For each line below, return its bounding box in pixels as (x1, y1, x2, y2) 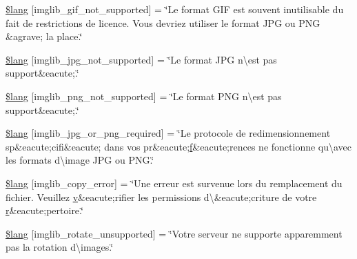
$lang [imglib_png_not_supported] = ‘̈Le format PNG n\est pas (6, 88, 282, 103)
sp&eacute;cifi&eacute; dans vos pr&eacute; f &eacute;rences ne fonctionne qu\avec (6, 139, 352, 153)
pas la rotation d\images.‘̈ (6, 240, 114, 254)
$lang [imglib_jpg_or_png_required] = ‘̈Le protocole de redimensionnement (6, 126, 331, 140)
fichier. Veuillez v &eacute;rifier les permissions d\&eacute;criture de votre (6, 189, 317, 204)
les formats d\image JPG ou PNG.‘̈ (6, 153, 154, 167)
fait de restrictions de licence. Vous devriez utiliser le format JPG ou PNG (6, 15, 320, 30)
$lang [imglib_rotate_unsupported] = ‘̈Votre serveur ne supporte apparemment (6, 226, 343, 240)
